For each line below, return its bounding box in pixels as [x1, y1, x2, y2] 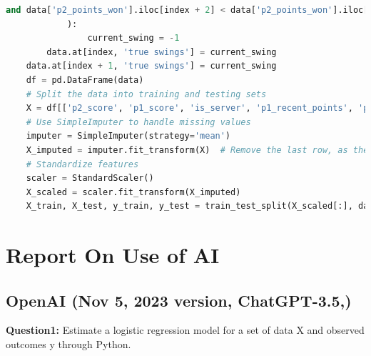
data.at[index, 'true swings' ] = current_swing [46, 46, 277, 57]
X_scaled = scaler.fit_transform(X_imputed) [26, 187, 241, 197]
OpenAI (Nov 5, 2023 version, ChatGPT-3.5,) [6, 289, 352, 311]
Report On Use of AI [6, 240, 220, 270]
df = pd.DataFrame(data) [26, 74, 144, 85]
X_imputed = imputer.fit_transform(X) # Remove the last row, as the [26, 144, 369, 155]
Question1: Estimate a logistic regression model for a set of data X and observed [6, 322, 365, 337]
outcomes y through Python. [6, 337, 131, 352]
